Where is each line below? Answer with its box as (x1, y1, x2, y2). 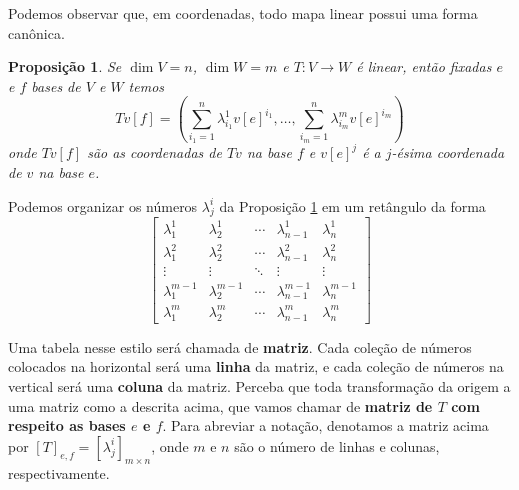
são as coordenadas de (87, 142, 222, 163)
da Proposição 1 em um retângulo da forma (219, 195, 486, 216)
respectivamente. (8, 462, 110, 483)
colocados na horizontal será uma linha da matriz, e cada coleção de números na (8, 356, 504, 377)
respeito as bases (8, 415, 126, 436)
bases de (31, 75, 81, 96)
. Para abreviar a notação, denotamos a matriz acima (162, 415, 489, 436)
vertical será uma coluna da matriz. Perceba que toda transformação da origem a (8, 375, 511, 396)
